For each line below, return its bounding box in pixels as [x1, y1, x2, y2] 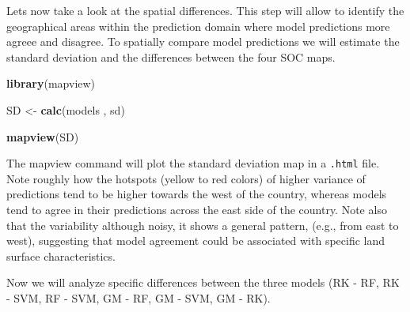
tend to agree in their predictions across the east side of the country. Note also [6, 201, 387, 217]
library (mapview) [6, 75, 96, 92]
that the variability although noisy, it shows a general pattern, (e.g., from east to [6, 216, 399, 233]
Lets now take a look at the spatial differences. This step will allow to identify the [6, 2, 404, 18]
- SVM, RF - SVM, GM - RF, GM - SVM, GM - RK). [6, 289, 271, 306]
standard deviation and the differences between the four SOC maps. [6, 48, 336, 65]
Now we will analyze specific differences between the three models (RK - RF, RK [6, 274, 400, 291]
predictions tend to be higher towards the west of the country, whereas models [6, 186, 387, 202]
